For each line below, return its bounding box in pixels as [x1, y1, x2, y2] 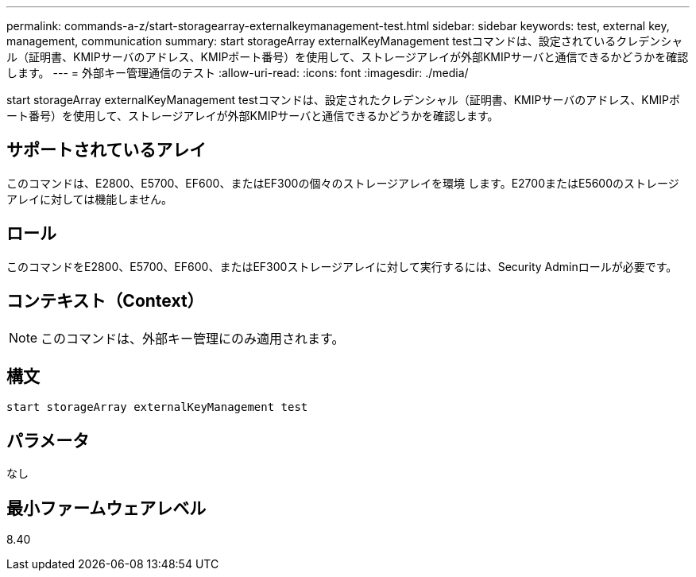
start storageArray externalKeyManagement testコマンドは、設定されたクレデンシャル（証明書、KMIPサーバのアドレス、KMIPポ [6, 93, 681, 106]
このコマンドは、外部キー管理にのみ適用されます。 [41, 330, 345, 347]
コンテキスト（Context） [6, 291, 204, 312]
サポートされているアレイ [6, 140, 207, 161]
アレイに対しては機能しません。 [6, 192, 172, 206]
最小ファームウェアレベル [6, 498, 207, 518]
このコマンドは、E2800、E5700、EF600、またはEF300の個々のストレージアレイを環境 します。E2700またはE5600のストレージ [6, 176, 679, 190]
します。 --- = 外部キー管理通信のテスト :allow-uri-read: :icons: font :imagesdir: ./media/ [6, 66, 469, 79]
